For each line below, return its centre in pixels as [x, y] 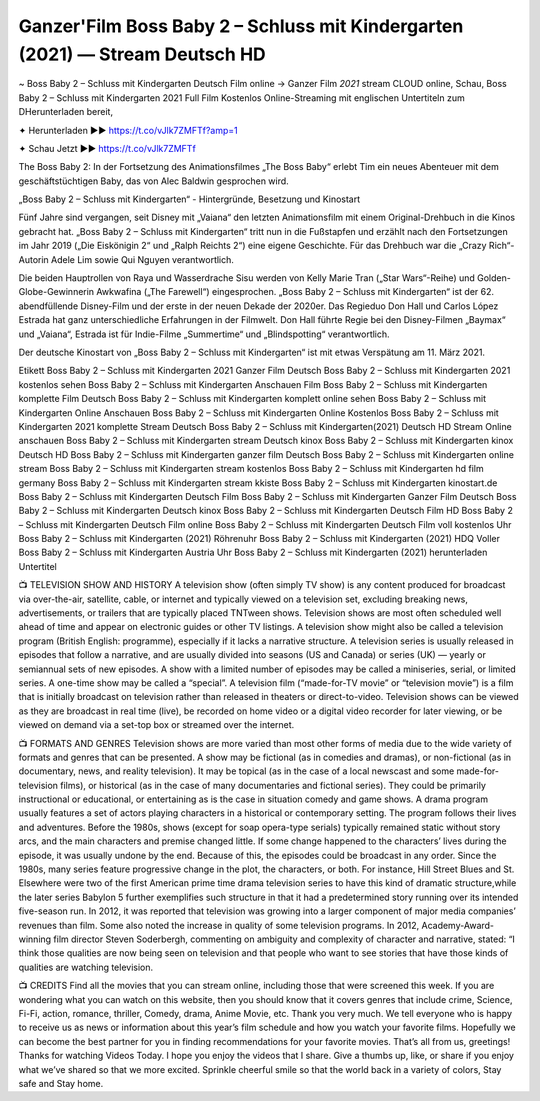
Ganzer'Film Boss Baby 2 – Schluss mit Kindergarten [241, 26]
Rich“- [501, 246]
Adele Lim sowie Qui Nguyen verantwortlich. [142, 259]
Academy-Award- [458, 925]
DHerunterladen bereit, [66, 112]
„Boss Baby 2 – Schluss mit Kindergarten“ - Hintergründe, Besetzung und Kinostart [189, 199]
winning [35, 939]
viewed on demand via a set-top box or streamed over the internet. [156, 725]
